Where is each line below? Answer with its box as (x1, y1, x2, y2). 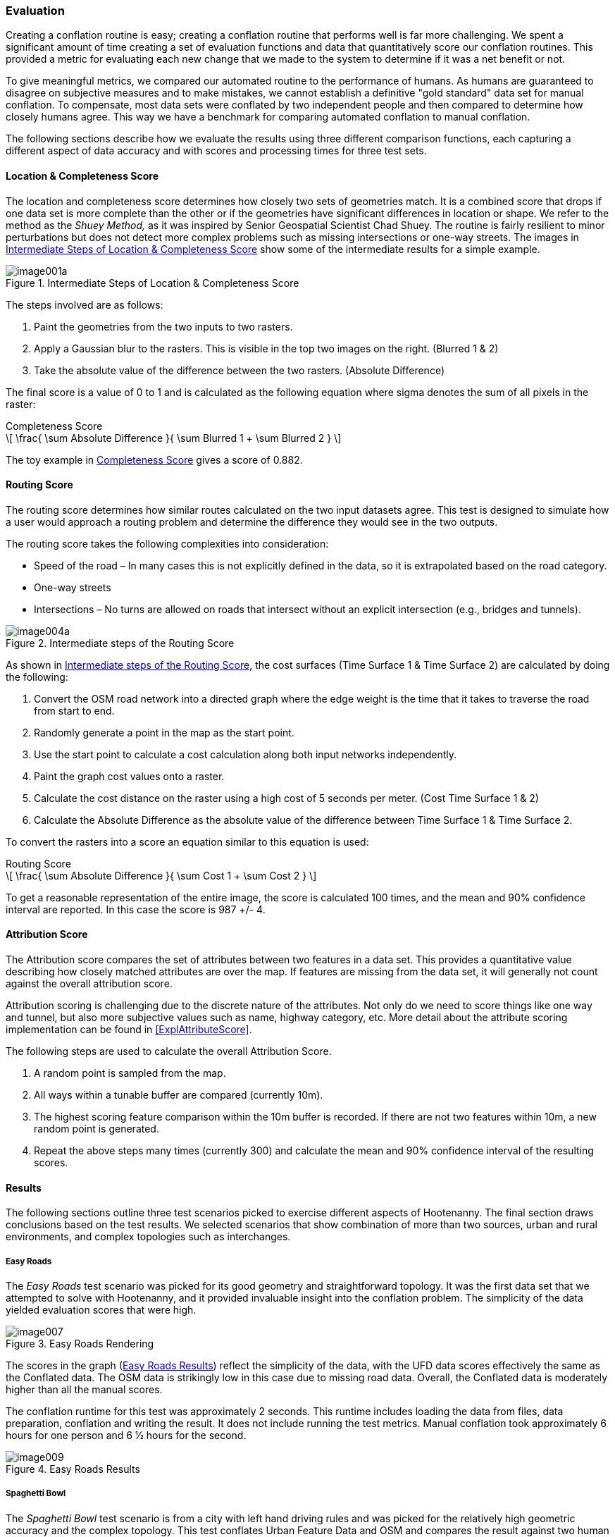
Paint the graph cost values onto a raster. (34, 770, 225, 782)
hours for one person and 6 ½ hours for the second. (6, 1429, 247, 1442)
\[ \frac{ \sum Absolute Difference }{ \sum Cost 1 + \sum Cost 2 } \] (6, 869, 317, 882)
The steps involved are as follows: (6, 298, 163, 311)
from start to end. (34, 704, 115, 717)
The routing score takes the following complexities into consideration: (6, 537, 329, 550)
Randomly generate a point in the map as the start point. (34, 726, 294, 739)
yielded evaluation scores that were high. (6, 1304, 197, 1316)
